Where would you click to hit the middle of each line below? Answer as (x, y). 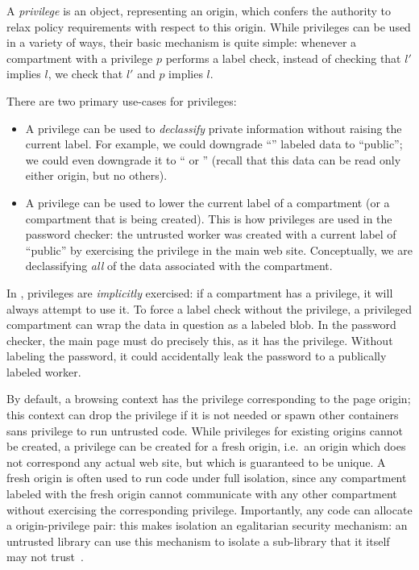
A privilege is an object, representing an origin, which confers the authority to (199, 10)
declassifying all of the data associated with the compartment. (179, 266)
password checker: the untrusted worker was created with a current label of (211, 234)
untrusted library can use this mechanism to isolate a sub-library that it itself (198, 541)
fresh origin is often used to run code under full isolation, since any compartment (207, 478)
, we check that (85, 74)
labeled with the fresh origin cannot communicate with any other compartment (202, 494)
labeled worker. (44, 371)
